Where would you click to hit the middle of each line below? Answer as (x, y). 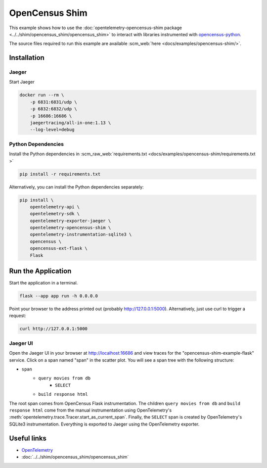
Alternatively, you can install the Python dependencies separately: (76, 187)
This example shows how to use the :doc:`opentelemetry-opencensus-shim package (96, 28)
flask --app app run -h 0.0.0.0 (59, 296)
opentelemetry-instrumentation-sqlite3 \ (81, 234)
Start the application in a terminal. (44, 283)
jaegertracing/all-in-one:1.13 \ (70, 123)
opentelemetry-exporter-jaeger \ (70, 221)
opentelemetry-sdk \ (55, 214)
